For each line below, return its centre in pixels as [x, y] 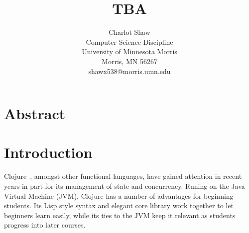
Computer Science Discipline [129, 41]
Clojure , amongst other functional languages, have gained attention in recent [123, 176]
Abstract [35, 114]
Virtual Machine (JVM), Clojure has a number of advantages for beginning [119, 195]
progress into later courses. [45, 225]
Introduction [48, 152]
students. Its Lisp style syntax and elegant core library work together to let [119, 205]
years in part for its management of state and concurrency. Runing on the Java [124, 186]
